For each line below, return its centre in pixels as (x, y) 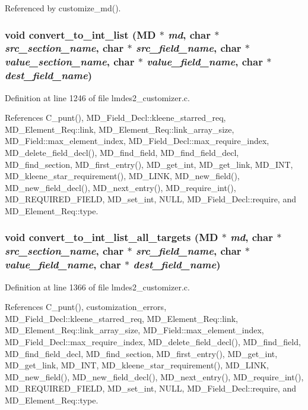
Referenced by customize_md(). (63, 8)
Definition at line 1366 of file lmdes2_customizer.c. (97, 287)
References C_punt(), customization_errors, (86, 307)
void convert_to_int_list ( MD (80, 34)
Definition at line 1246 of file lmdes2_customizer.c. (97, 97)
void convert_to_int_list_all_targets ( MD (112, 237)
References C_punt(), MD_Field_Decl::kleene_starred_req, (115, 118)
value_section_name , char (70, 62)
